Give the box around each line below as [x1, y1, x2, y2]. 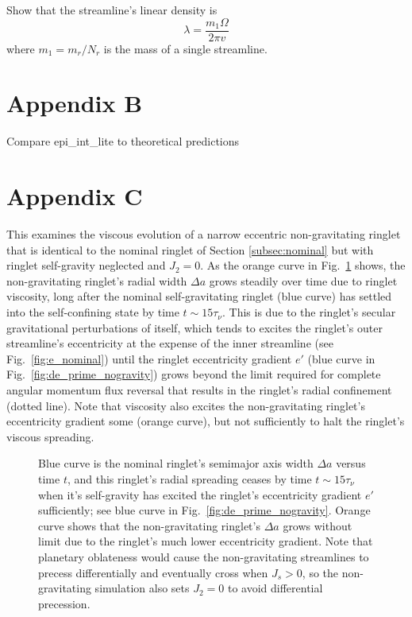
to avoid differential [227, 580, 323, 596]
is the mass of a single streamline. [103, 40, 268, 56]
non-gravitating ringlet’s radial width [6, 272, 187, 289]
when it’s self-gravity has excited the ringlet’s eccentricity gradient [38, 486, 362, 503]
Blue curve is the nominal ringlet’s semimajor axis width [38, 455, 314, 471]
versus [336, 455, 366, 471]
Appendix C [6, 180, 143, 212]
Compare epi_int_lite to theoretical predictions [6, 133, 240, 149]
